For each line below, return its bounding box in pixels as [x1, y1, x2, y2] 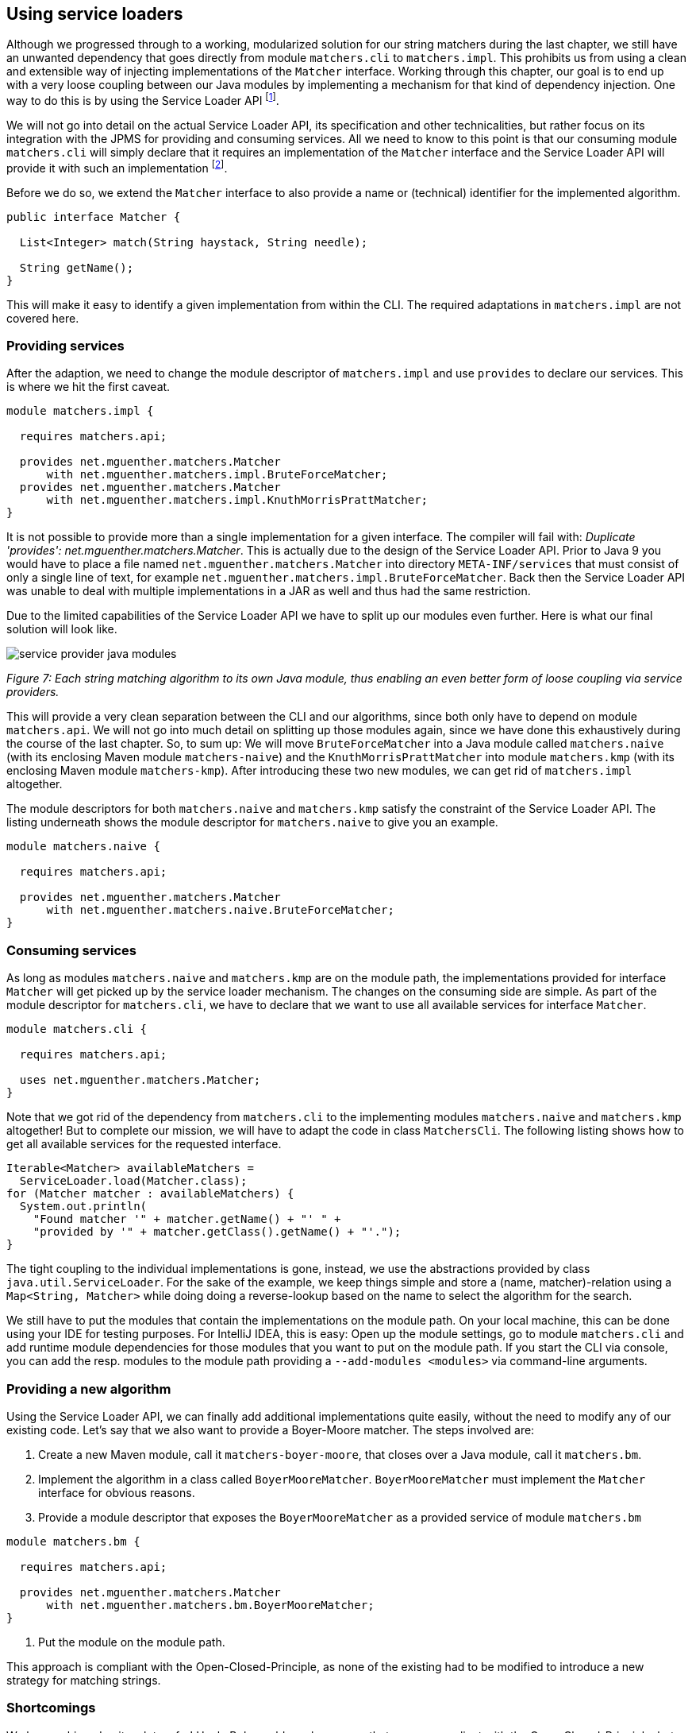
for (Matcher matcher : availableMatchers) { [6, 1187, 294, 1201]
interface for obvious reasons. [38, 1485, 195, 1499]
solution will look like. [6, 622, 117, 636]
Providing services [6, 338, 125, 354]
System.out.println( [19, 1200, 148, 1213]
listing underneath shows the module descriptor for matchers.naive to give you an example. [6, 815, 498, 830]
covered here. [6, 311, 79, 325]
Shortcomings [6, 1700, 96, 1716]
